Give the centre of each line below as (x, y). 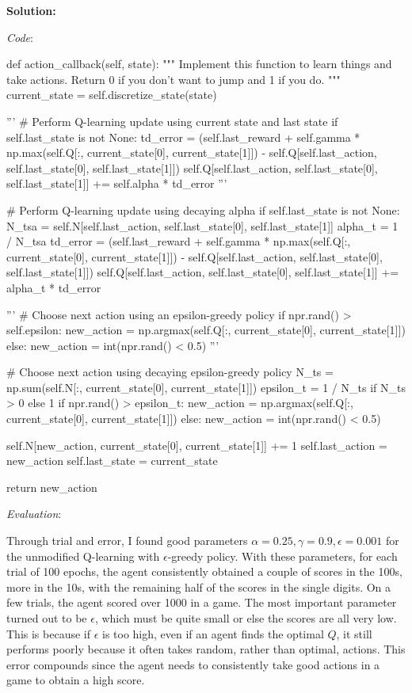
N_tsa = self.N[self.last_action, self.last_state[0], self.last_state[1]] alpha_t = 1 (202, 225)
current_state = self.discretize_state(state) (112, 95)
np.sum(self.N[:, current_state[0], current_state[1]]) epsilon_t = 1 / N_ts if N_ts (206, 387)
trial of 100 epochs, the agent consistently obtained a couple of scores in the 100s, (204, 571)
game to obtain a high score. (76, 680)
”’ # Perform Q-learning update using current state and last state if (172, 121)
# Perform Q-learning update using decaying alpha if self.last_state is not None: (203, 209)
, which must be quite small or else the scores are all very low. (246, 618)
